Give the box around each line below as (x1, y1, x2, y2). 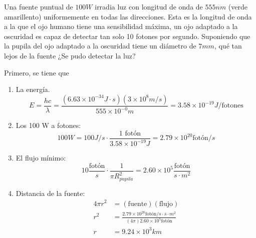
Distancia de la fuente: (16, 187, 85, 198)
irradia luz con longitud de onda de (95, 1, 203, 11)
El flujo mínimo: (16, 152, 66, 163)
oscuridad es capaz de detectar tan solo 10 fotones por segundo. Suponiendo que (4, 30, 250, 41)
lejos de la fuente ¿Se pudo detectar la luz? (4, 50, 136, 60)
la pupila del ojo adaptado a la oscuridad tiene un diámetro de (4, 40, 196, 51)
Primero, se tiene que (4, 67, 69, 77)
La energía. (16, 84, 50, 94)
